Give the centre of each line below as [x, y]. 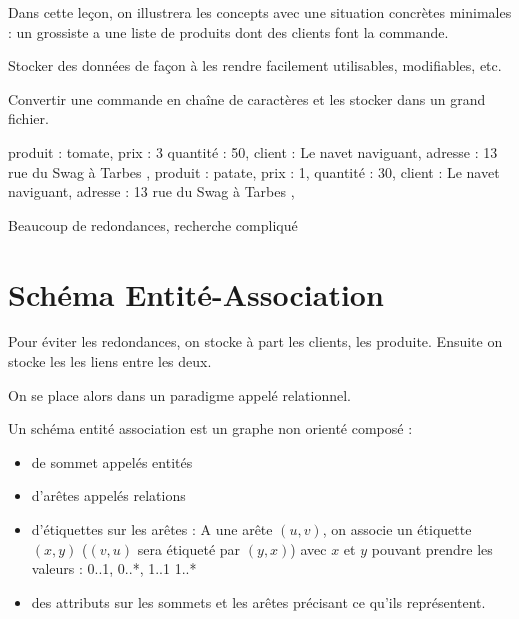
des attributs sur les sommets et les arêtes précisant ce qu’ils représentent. [258, 601]
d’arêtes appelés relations [108, 495]
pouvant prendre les [432, 548]
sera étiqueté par [189, 548]
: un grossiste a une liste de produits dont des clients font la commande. [228, 31]
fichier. [28, 118]
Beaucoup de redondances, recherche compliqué [153, 224]
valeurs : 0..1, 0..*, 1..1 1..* [114, 568]
